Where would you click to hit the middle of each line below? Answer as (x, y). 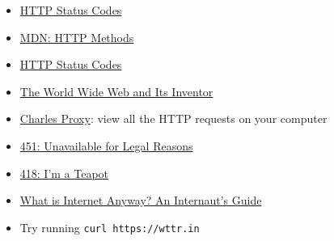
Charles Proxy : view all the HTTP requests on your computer (173, 118)
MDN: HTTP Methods (77, 37)
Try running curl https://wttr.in (110, 227)
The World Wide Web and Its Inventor (116, 91)
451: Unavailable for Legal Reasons (106, 145)
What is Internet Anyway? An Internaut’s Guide (141, 200)
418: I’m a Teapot (64, 173)
